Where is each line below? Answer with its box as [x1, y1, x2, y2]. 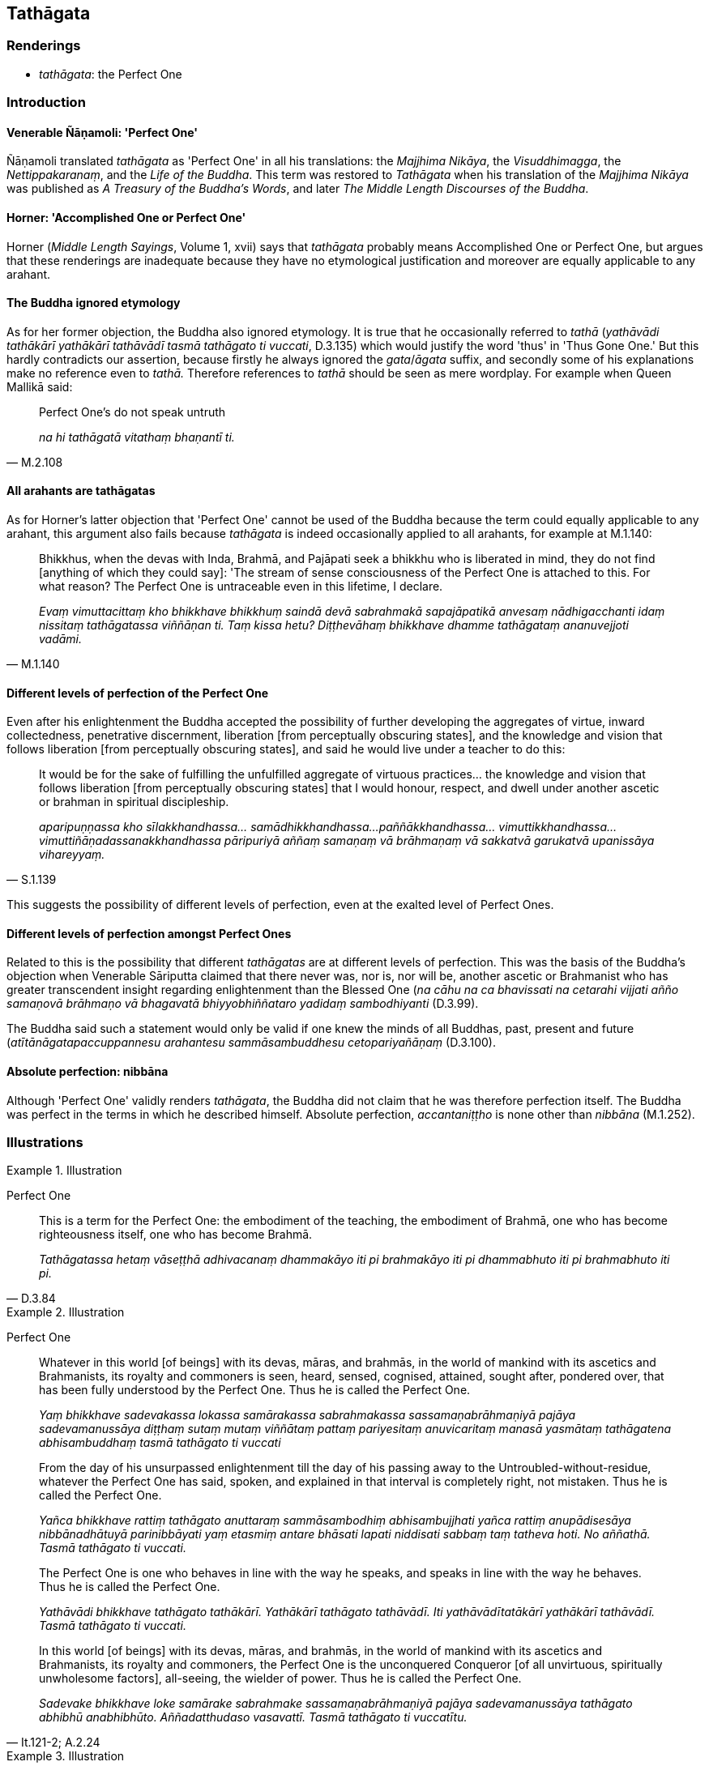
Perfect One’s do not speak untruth [39, 404, 226, 419]
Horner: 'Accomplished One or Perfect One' [6, 211, 246, 224]
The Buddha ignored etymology [6, 296, 181, 310]
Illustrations [6, 1134, 83, 1151]
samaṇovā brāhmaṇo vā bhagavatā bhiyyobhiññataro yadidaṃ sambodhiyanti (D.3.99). [6, 996, 479, 1011]
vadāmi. [39, 632, 83, 646]
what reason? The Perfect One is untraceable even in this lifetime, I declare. [39, 579, 443, 594]
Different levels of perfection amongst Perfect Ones [6, 926, 292, 941]
